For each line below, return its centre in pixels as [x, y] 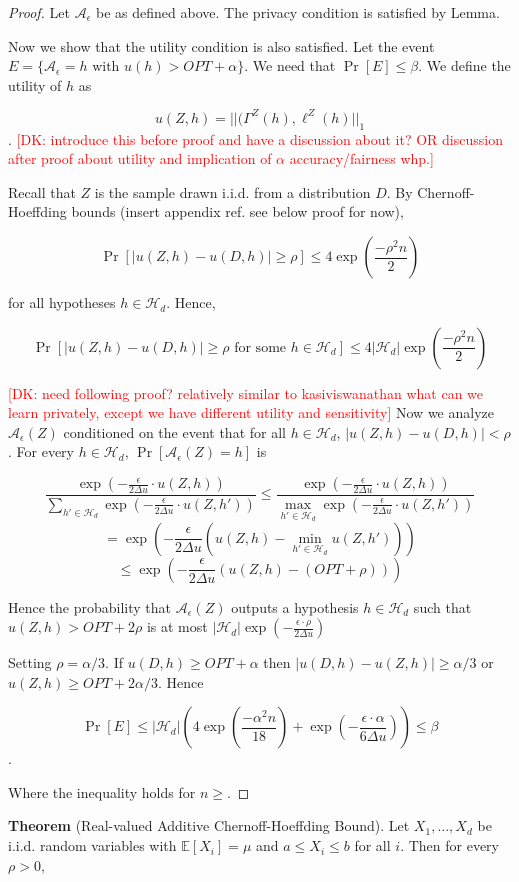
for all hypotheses [62, 302]
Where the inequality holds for [102, 791]
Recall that [42, 191]
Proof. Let [39, 12]
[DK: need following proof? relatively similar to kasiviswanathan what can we [246, 392]
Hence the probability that [90, 606]
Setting [30, 662]
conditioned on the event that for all [174, 431]
